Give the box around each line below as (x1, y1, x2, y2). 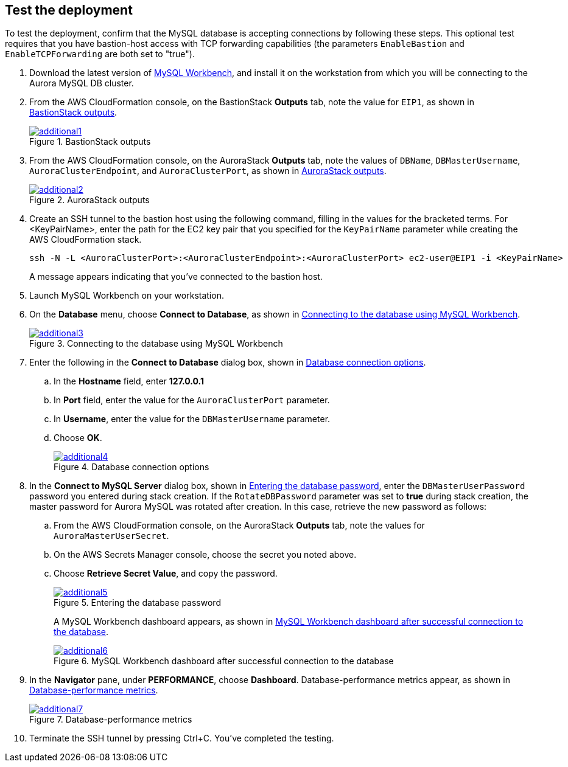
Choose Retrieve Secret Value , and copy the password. (54, 568, 278, 579)
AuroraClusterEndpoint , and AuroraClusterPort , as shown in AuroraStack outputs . (29, 165, 387, 176)
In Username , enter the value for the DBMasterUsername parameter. (54, 414, 331, 425)
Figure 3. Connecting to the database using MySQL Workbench (29, 338, 283, 349)
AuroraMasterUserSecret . (54, 530, 169, 541)
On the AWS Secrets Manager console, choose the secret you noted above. (54, 549, 357, 560)
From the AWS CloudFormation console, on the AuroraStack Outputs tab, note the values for (54, 520, 425, 531)
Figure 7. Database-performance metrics (29, 714, 192, 725)
